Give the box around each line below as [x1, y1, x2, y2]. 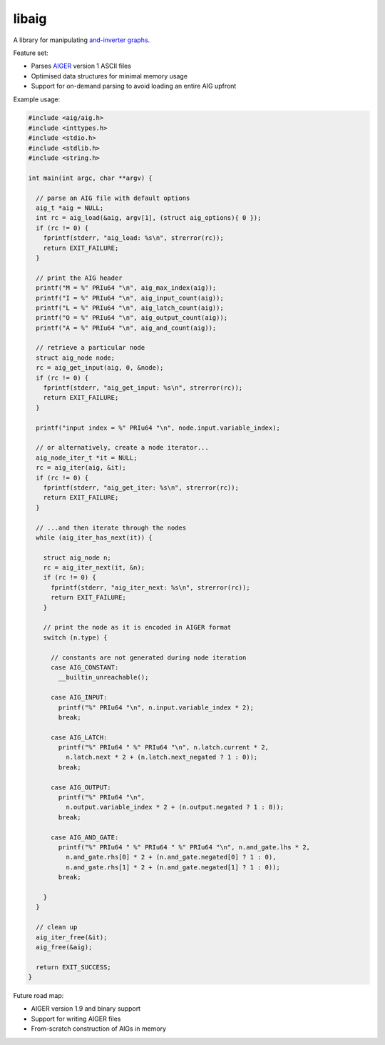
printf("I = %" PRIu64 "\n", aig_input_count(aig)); [36, 293, 224, 302]
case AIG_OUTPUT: [51, 783, 112, 792]
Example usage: [13, 95, 61, 104]
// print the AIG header [36, 273, 123, 282]
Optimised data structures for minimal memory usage [31, 71, 188, 80]
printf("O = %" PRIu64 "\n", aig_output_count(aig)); [36, 314, 228, 322]
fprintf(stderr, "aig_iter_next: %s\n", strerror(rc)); [51, 583, 250, 592]
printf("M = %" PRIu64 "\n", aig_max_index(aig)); [36, 284, 217, 292]
